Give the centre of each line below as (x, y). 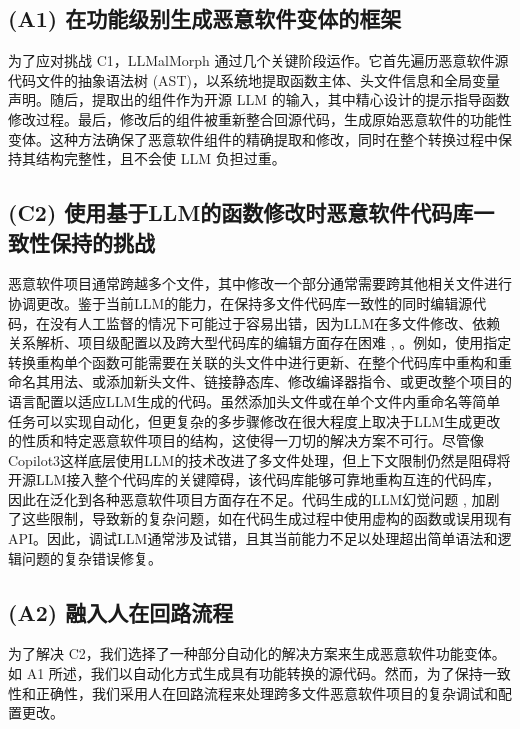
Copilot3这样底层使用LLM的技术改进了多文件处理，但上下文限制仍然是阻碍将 (259, 459)
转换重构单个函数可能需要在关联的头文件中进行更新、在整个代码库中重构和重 (260, 361)
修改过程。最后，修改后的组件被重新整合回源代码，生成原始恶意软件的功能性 (260, 118)
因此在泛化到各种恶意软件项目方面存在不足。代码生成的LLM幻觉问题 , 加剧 (254, 498)
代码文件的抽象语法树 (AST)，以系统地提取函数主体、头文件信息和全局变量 (254, 79)
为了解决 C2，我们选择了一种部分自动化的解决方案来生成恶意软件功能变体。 (257, 653)
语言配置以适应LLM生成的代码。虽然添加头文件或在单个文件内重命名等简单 (254, 400)
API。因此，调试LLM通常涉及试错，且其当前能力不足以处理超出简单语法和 (253, 538)
